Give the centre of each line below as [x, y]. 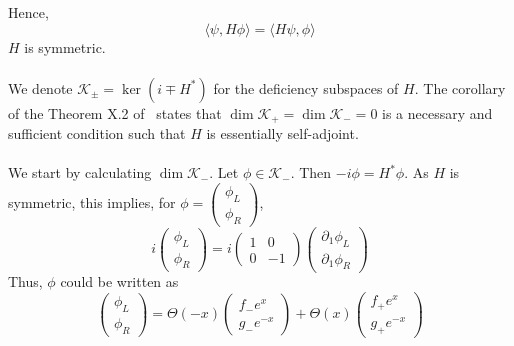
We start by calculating [80, 172]
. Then [311, 172]
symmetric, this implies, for [92, 202]
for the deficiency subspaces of [306, 87]
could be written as [119, 281]
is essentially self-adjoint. [282, 133]
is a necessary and [437, 112]
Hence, [28, 12]
